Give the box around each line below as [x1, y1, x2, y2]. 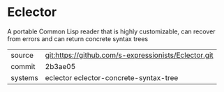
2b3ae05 [45, 61, 76, 71]
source [10, 50, 33, 60]
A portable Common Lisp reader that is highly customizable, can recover [7, 27, 216, 36]
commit [10, 61, 36, 71]
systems [10, 72, 38, 82]
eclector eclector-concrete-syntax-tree [45, 72, 179, 82]
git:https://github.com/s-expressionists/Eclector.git [45, 50, 214, 60]
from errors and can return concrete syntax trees [7, 34, 149, 43]
